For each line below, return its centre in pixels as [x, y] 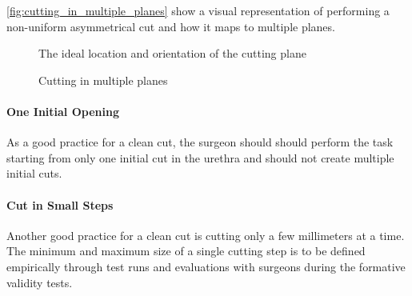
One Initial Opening [63, 111]
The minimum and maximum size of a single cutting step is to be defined [186, 251]
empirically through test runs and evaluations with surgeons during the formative [206, 266]
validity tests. [40, 282]
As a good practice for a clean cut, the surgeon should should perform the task [200, 142]
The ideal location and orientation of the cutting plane [172, 53]
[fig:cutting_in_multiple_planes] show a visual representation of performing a [198, 10]
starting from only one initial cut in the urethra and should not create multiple [200, 157]
